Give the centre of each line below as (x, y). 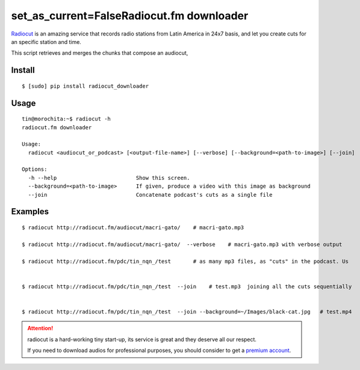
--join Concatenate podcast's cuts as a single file (150, 195)
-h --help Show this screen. (109, 178)
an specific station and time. (46, 42)
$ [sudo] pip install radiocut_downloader (85, 86)
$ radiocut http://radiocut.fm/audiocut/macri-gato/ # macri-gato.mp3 (133, 228)
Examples (30, 211)
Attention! (40, 328)
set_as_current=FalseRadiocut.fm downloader (130, 16)
